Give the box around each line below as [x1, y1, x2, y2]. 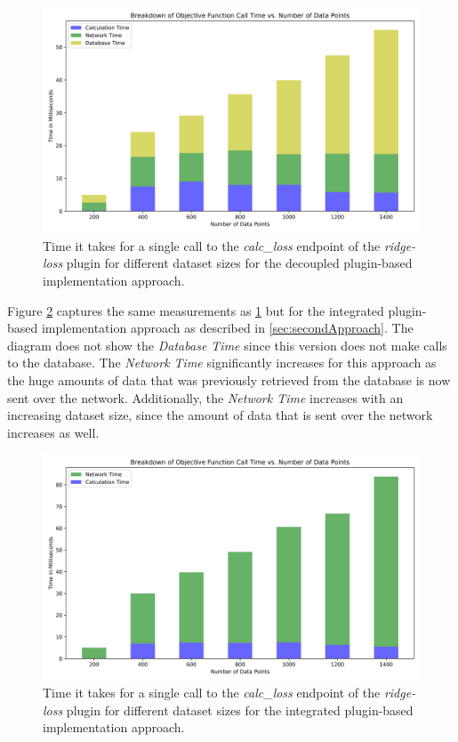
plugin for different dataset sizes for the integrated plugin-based [66, 700, 414, 719]
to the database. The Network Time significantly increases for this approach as [7, 353, 437, 372]
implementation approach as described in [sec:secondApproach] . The [41, 319, 414, 337]
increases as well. [7, 423, 100, 441]
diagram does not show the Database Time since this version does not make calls [7, 335, 447, 354]
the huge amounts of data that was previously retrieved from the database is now [7, 370, 451, 389]
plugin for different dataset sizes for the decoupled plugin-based [66, 254, 413, 272]
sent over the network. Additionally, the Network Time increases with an [7, 388, 404, 407]
